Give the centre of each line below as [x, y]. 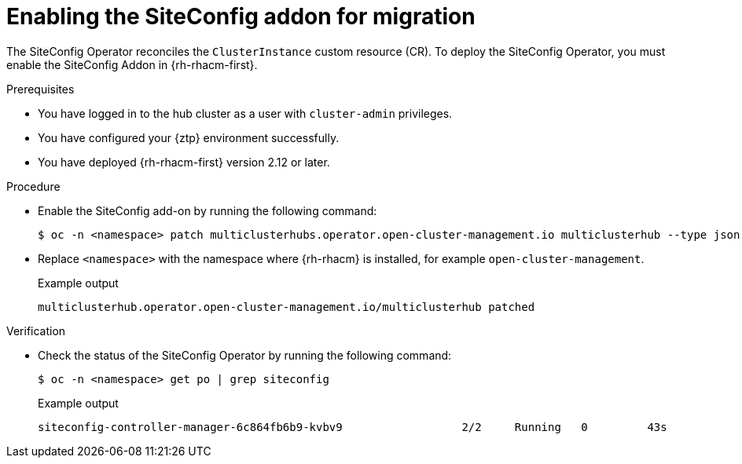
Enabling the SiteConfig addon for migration [241, 16]
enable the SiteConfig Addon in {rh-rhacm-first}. [132, 64]
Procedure [33, 186]
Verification [36, 331]
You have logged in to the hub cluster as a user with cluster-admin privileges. [245, 113]
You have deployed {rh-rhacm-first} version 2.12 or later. [184, 162]
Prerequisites [40, 89]
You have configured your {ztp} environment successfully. [189, 137]
